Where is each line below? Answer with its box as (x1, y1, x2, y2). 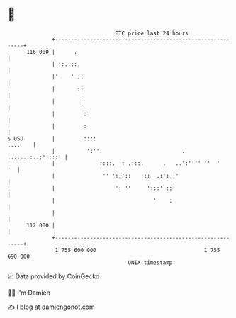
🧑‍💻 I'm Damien (7, 288, 51, 297)
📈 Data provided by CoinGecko (7, 272, 100, 280)
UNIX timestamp (128, 259, 173, 266)
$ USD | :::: (7, 135, 97, 142)
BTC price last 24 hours (115, 30, 189, 37)
